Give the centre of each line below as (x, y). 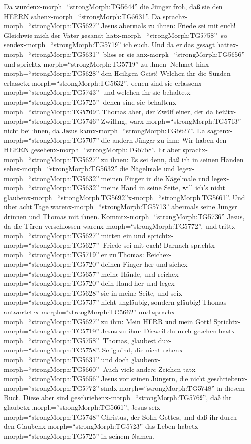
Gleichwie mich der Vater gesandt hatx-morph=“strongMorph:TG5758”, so (116, 35)
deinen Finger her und (134, 264)
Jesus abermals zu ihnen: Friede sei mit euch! (168, 26)
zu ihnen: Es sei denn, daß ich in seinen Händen (172, 159)
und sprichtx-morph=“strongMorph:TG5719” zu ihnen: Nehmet (99, 64)
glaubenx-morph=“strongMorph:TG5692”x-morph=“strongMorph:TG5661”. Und (125, 197)
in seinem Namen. (128, 435)
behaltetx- (177, 92)
